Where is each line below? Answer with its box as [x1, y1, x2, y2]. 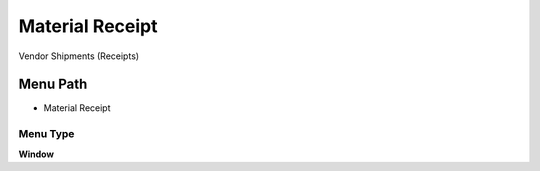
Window [18, 148, 55, 160]
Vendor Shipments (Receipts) [18, 50, 140, 62]
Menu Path [18, 76, 88, 93]
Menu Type [18, 127, 75, 141]
